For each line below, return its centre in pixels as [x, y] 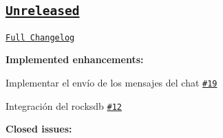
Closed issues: [39, 129]
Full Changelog [40, 37]
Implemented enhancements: [75, 59]
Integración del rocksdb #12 [64, 105]
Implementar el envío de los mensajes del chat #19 [111, 83]
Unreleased [43, 11]
